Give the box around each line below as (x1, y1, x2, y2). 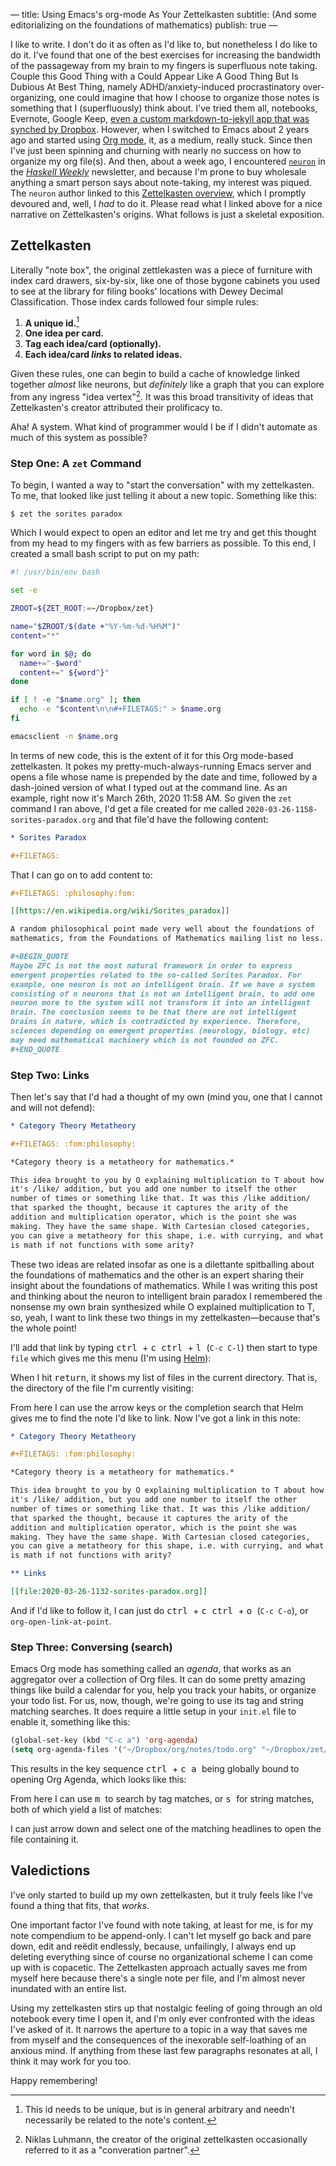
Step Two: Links (10, 1068, 90, 1082)
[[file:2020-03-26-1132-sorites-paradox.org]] (10, 1587, 208, 1597)
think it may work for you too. (10, 2055, 132, 2067)
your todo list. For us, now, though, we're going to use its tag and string (10, 1695, 304, 1707)
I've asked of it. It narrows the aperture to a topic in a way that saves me (10, 2023, 308, 2035)
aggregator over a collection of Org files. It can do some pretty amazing (10, 1674, 306, 1686)
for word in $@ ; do (10, 649, 92, 659)
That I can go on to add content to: (10, 869, 153, 881)
